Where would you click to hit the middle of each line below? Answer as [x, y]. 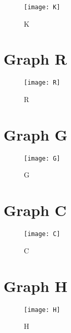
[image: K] [42, 7]
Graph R [35, 59]
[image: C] [42, 234]
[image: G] [42, 158]
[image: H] [42, 310]
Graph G [36, 134]
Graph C [35, 210]
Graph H [35, 286]
